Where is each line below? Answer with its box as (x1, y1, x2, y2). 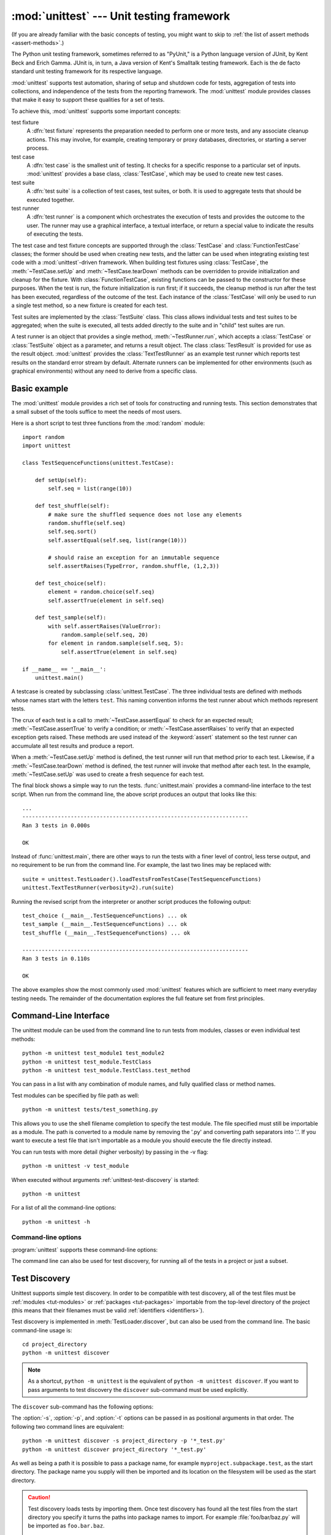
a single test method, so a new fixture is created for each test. (11, 301, 168, 309)
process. (26, 144, 49, 152)
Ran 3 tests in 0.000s (22, 822, 91, 829)
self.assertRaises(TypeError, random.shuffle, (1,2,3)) (48, 562, 220, 569)
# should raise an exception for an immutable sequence (48, 554, 220, 561)
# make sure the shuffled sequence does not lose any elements (48, 511, 242, 518)
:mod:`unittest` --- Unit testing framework (11, 9, 230, 23)
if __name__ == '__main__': (22, 666, 107, 672)
